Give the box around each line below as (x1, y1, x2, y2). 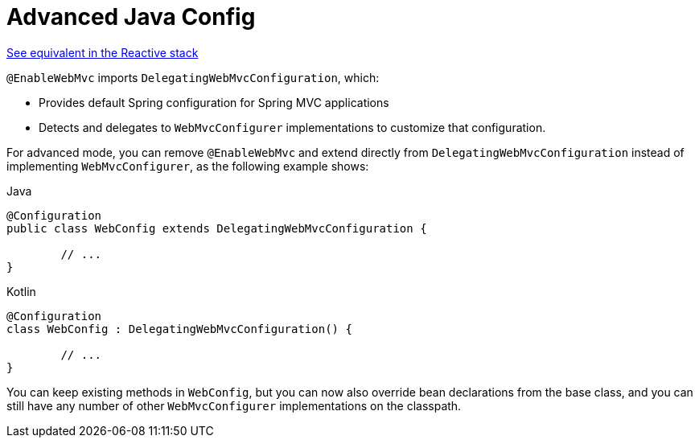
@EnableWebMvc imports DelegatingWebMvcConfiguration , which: (6, 70, 380, 84)
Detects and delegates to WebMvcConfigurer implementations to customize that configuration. (39, 120, 546, 134)
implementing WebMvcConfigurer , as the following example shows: (6, 158, 369, 173)
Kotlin (6, 284, 36, 298)
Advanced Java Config (6, 3, 256, 31)
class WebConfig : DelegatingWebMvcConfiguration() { (6, 322, 352, 335)
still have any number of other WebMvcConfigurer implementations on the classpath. (6, 398, 462, 413)
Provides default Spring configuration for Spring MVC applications (39, 95, 389, 109)
